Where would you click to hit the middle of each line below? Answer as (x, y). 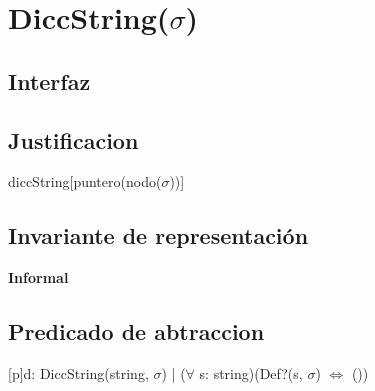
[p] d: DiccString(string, (78, 372)
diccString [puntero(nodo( (85, 181)
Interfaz (49, 80)
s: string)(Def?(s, (251, 372)
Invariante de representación (158, 235)
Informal (38, 277)
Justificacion (73, 139)
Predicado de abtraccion (136, 331)
